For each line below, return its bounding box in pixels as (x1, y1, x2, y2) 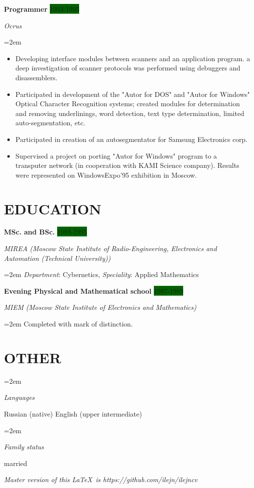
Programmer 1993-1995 (4, 4, 80, 14)
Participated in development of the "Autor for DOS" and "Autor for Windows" (15, 89, 250, 99)
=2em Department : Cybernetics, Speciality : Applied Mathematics (4, 269, 199, 279)
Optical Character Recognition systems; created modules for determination (15, 98, 240, 109)
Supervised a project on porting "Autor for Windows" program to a (15, 150, 217, 161)
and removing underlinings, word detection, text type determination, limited (15, 108, 244, 118)
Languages (4, 392, 35, 402)
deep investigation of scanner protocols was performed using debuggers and (15, 63, 241, 73)
